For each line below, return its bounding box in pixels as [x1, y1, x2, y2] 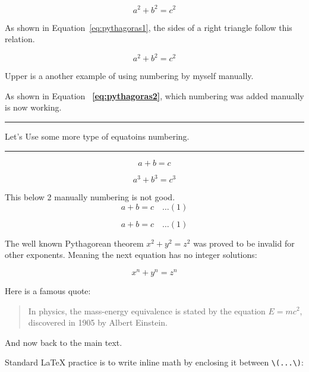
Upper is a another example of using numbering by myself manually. [5, 70, 254, 82]
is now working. [5, 101, 62, 114]
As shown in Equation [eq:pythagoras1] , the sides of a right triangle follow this [5, 21, 292, 33]
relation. [5, 33, 35, 45]
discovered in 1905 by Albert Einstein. [28, 316, 168, 329]
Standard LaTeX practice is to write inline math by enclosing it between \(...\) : [5, 356, 304, 368]
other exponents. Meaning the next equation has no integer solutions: [5, 248, 257, 261]
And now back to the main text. [5, 336, 122, 348]
